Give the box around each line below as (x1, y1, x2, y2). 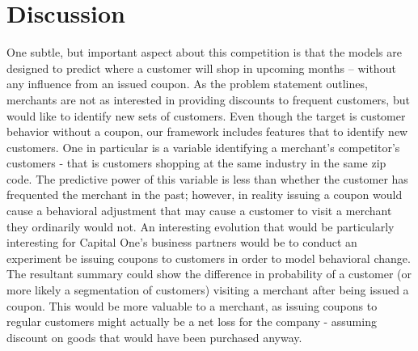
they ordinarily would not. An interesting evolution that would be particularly (6, 218, 395, 235)
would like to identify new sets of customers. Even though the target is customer (6, 107, 406, 124)
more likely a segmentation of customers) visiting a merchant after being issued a (6, 281, 409, 298)
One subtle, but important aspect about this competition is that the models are (6, 44, 402, 61)
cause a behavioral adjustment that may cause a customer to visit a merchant (6, 202, 392, 219)
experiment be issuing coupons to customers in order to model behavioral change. (6, 249, 411, 266)
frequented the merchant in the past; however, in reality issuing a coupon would (6, 186, 403, 203)
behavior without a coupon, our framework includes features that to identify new (6, 123, 408, 140)
